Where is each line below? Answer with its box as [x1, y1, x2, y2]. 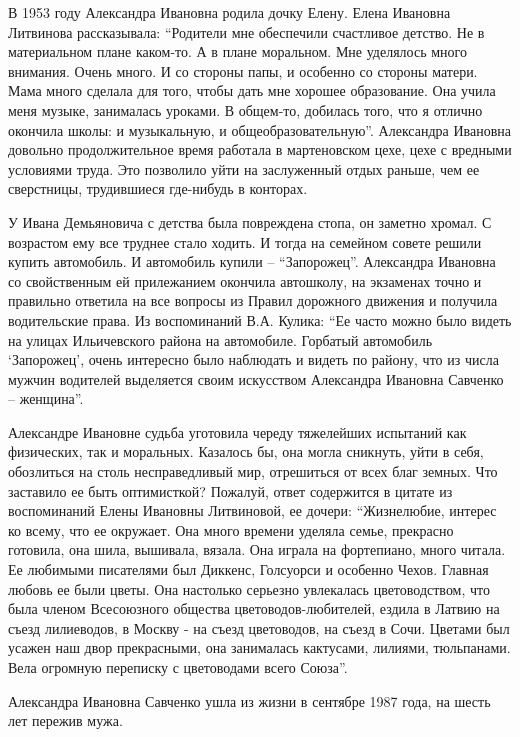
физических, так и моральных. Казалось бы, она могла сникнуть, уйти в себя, [8, 441, 484, 462]
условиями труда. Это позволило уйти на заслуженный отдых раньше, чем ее [8, 158, 480, 179]
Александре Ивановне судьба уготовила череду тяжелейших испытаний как [8, 421, 467, 442]
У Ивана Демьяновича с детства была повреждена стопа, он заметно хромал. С [8, 211, 492, 232]
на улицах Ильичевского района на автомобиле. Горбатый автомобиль [8, 329, 433, 350]
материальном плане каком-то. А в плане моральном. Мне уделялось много [8, 41, 467, 62]
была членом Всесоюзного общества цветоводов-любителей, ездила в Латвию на [8, 598, 500, 619]
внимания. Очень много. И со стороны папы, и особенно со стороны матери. [8, 60, 478, 81]
